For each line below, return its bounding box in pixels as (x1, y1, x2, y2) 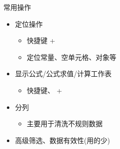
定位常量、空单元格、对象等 (27, 51, 117, 62)
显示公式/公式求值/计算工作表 (15, 68, 112, 79)
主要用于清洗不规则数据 (27, 118, 103, 129)
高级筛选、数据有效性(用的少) (15, 135, 110, 145)
